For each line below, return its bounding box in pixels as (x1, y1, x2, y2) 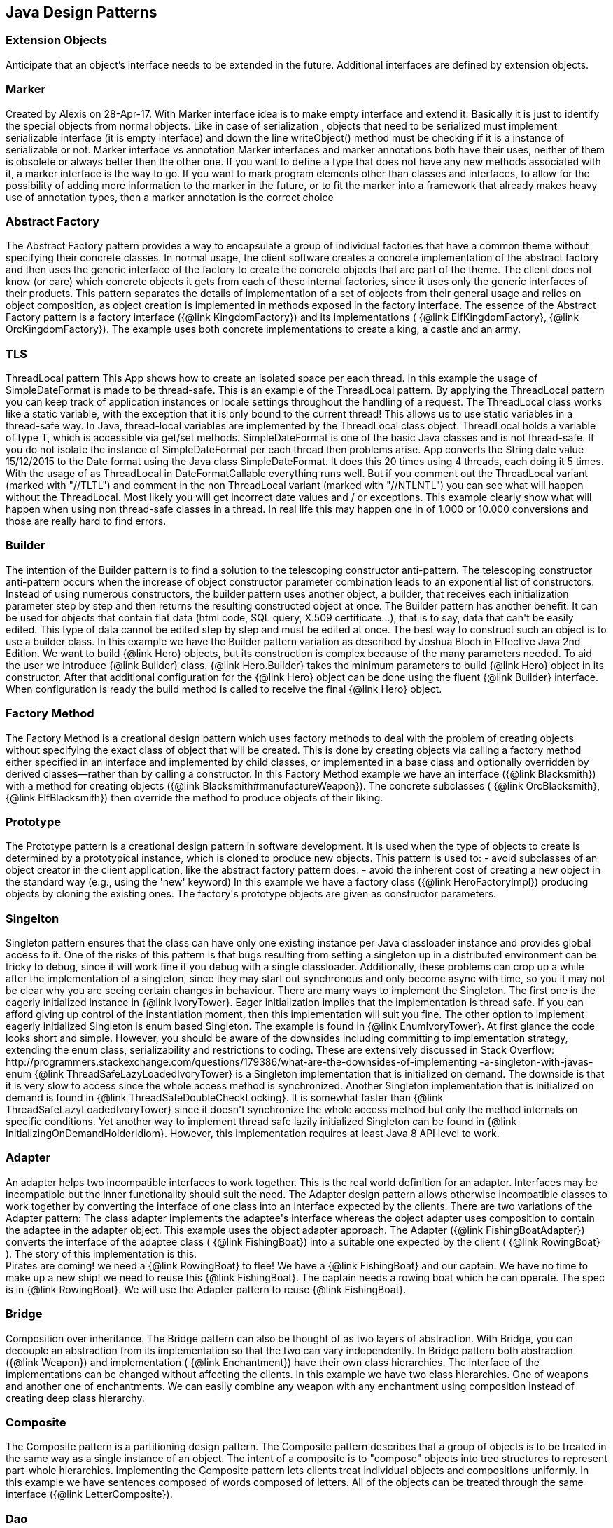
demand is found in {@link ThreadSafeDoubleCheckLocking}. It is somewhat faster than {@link (6, 1092, 444, 1104)
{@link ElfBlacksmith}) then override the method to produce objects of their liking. (6, 791, 383, 804)
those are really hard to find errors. (6, 515, 167, 528)
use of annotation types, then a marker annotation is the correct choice (6, 191, 334, 203)
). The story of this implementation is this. (6, 1247, 197, 1260)
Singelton (6, 911, 59, 925)
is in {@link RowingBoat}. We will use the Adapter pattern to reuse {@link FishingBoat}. (6, 1283, 407, 1295)
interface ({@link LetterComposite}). (6, 1488, 173, 1501)
